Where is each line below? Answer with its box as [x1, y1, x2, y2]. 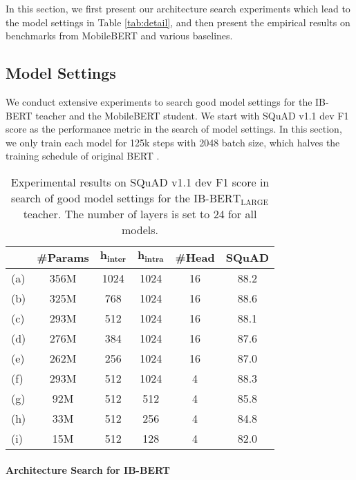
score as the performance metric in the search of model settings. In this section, [6, 122, 342, 136]
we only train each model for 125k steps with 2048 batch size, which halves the [6, 135, 340, 149]
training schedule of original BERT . [6, 148, 160, 163]
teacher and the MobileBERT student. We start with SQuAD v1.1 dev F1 [35, 108, 349, 122]
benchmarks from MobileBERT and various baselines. [6, 28, 233, 43]
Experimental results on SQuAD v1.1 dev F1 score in [10, 173, 270, 190]
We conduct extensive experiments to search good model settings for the [6, 94, 312, 108]
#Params [37, 249, 89, 265]
